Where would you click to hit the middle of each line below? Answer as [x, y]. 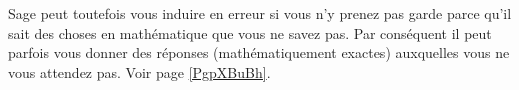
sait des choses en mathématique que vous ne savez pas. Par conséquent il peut [250, 32]
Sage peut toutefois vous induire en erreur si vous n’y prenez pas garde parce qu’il [260, 13]
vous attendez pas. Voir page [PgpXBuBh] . [139, 71]
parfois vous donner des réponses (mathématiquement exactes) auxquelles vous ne [259, 52]
